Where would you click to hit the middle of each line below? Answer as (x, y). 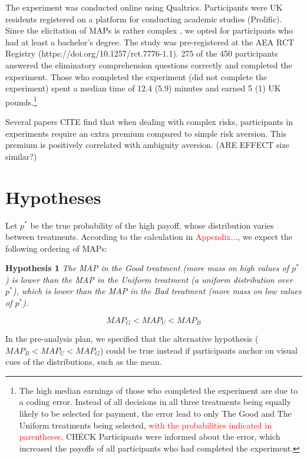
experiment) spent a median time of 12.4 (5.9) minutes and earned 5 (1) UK (143, 88)
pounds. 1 (21, 101)
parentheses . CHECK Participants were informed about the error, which (150, 436)
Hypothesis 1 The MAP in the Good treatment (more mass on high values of (147, 268)
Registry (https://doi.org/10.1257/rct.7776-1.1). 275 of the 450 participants (142, 53)
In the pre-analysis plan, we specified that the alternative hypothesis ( (132, 339)
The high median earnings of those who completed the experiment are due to (159, 390)
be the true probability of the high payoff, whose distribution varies (152, 225)
